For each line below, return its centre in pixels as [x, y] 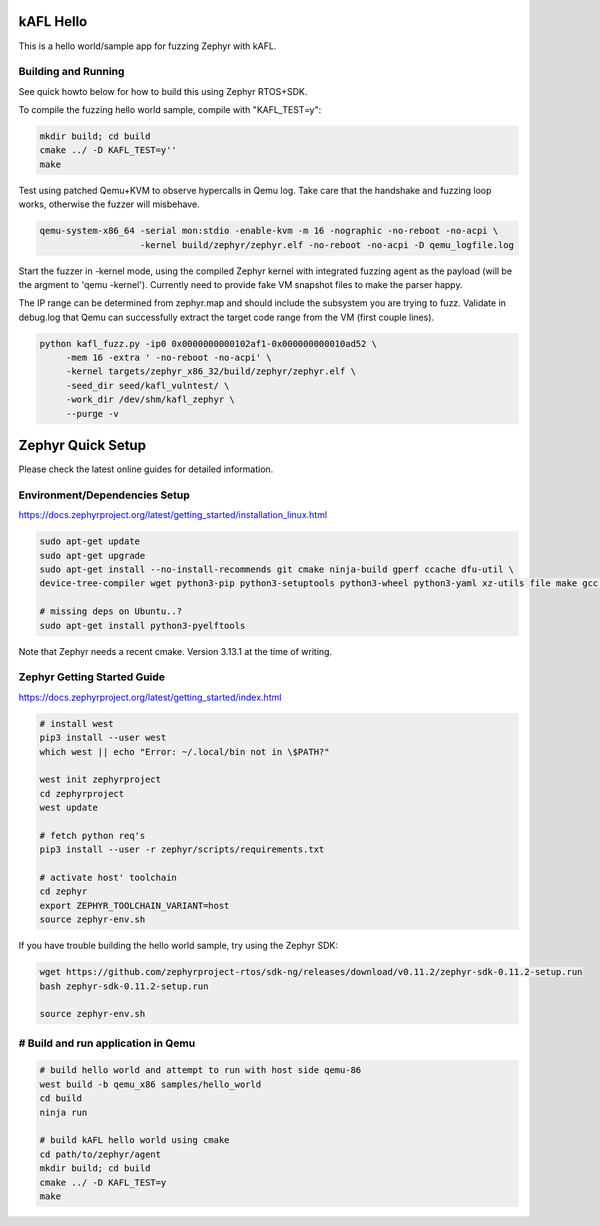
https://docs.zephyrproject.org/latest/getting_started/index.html [150, 697]
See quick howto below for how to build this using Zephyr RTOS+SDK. [163, 91]
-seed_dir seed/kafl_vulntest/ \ [147, 385]
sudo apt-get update [89, 541]
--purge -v [92, 413]
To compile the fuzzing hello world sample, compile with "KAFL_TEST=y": [170, 110]
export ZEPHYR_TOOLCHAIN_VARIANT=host [134, 905]
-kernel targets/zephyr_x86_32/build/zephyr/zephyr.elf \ [211, 371]
